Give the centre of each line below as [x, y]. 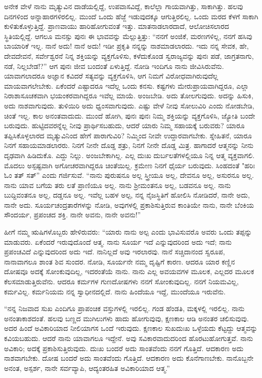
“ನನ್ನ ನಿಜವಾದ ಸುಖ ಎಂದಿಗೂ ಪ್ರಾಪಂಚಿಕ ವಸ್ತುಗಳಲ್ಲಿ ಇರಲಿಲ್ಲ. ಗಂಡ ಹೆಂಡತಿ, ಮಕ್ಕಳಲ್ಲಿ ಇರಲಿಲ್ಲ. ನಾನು [124, 308]
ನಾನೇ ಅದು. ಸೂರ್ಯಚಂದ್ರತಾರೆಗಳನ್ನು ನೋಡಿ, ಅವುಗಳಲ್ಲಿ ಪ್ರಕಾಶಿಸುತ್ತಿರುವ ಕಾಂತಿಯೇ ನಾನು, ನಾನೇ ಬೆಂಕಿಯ [129, 204]
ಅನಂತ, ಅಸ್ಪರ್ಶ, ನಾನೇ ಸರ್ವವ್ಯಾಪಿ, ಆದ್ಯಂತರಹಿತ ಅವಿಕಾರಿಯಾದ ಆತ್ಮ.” [87, 368]
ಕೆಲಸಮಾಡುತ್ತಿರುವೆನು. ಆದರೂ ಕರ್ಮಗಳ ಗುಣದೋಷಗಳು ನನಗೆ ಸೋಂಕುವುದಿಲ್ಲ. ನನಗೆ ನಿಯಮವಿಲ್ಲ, [121, 281]
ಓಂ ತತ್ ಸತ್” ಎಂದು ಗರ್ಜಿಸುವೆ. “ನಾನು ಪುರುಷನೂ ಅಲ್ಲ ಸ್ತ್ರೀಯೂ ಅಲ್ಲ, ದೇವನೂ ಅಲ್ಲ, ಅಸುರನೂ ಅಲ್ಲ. [129, 175]
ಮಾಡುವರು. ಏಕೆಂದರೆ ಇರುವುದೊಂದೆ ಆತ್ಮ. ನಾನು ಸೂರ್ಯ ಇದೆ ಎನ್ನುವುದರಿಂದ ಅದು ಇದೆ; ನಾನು [118, 241]
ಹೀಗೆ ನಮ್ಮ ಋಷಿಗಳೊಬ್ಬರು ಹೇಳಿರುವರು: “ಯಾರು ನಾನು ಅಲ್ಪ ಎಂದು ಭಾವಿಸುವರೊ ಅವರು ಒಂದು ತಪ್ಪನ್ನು [128, 232]
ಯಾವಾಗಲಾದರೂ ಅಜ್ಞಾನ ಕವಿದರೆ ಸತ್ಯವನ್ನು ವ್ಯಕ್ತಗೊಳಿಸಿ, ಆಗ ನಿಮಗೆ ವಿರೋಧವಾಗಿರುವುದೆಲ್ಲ [111, 76]
